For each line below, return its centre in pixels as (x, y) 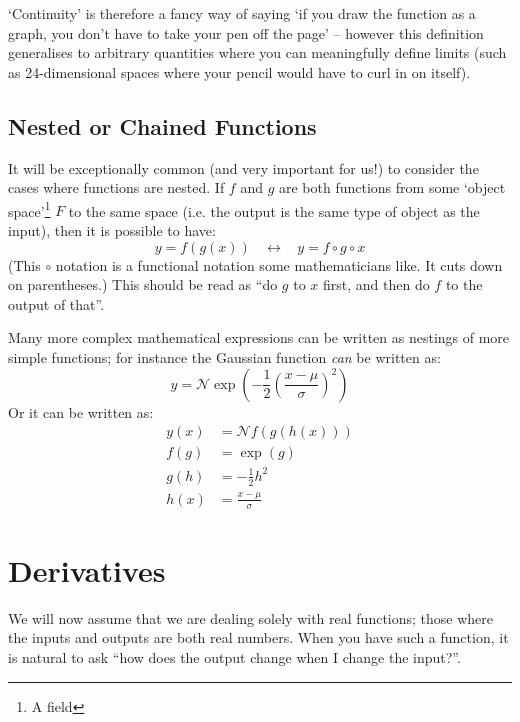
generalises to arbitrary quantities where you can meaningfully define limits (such (257, 52)
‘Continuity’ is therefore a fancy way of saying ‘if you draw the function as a (242, 13)
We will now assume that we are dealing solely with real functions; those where (251, 617)
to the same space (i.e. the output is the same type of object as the (274, 210)
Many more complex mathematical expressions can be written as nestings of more (259, 337)
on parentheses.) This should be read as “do (143, 284)
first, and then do (376, 284)
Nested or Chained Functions (162, 125)
